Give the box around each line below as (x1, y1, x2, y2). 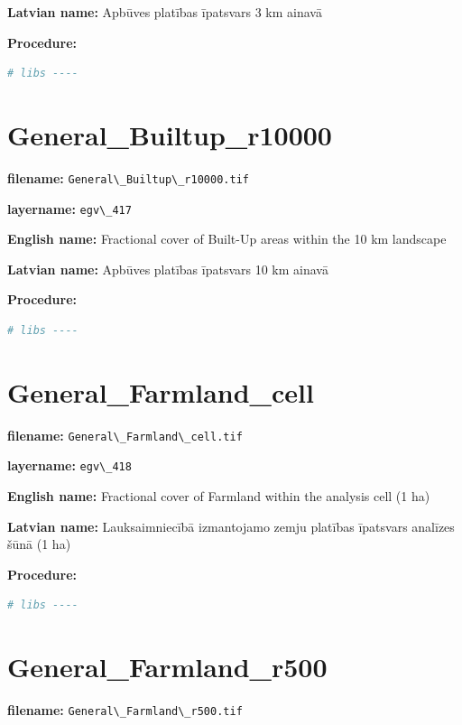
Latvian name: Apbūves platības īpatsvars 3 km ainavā (7, 3, 322, 21)
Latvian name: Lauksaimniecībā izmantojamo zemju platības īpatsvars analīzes (7, 516, 455, 535)
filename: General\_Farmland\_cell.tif (7, 425, 243, 444)
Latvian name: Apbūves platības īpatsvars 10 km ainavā (7, 259, 328, 278)
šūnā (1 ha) (7, 534, 71, 553)
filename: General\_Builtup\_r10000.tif (7, 168, 249, 187)
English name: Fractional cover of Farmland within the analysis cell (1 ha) (7, 487, 430, 506)
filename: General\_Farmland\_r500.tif (7, 701, 243, 720)
